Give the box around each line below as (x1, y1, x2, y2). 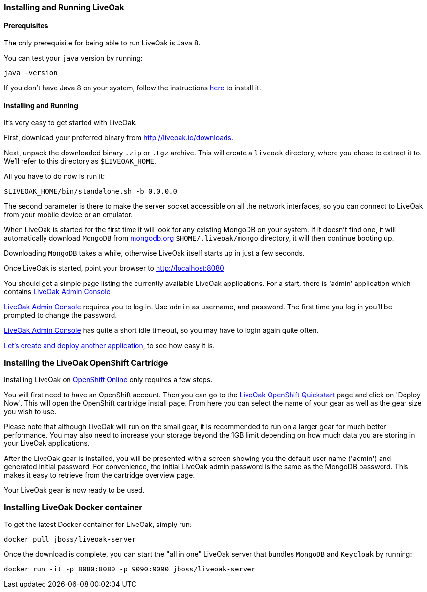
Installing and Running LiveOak (4, 2, 124, 12)
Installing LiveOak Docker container (4, 502, 142, 512)
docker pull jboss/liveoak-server (4, 535, 136, 543)
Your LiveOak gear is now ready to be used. (4, 486, 145, 495)
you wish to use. (4, 407, 57, 416)
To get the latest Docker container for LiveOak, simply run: (4, 520, 192, 528)
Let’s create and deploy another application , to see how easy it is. (4, 341, 215, 350)
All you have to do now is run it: (4, 172, 105, 181)
